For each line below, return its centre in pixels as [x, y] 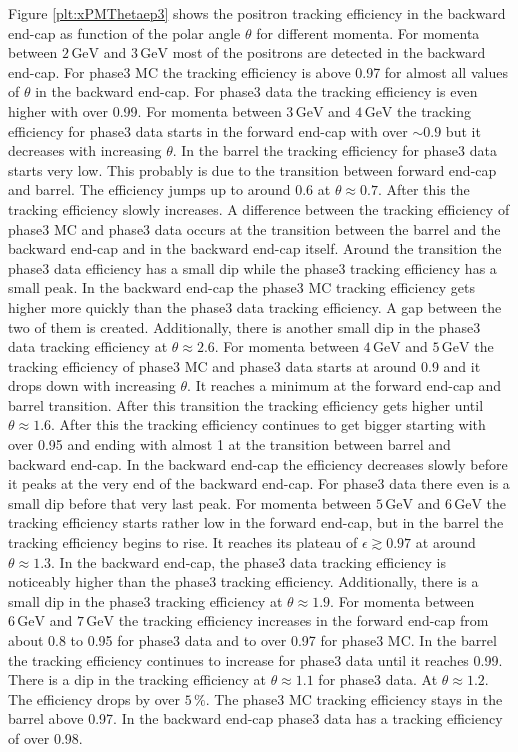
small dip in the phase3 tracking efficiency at [145, 600]
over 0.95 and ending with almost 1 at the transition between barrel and [229, 444]
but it [463, 130]
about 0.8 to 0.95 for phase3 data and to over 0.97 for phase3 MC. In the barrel [252, 640]
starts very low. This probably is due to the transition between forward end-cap [252, 169]
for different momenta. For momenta [368, 32]
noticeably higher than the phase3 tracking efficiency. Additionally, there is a [243, 581]
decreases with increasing [85, 150]
